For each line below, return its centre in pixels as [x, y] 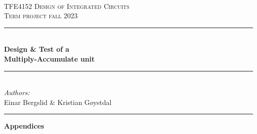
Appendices [24, 126]
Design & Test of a [37, 49]
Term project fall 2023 [41, 16]
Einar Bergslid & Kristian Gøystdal [58, 102]
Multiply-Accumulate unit [49, 58]
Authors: [17, 92]
